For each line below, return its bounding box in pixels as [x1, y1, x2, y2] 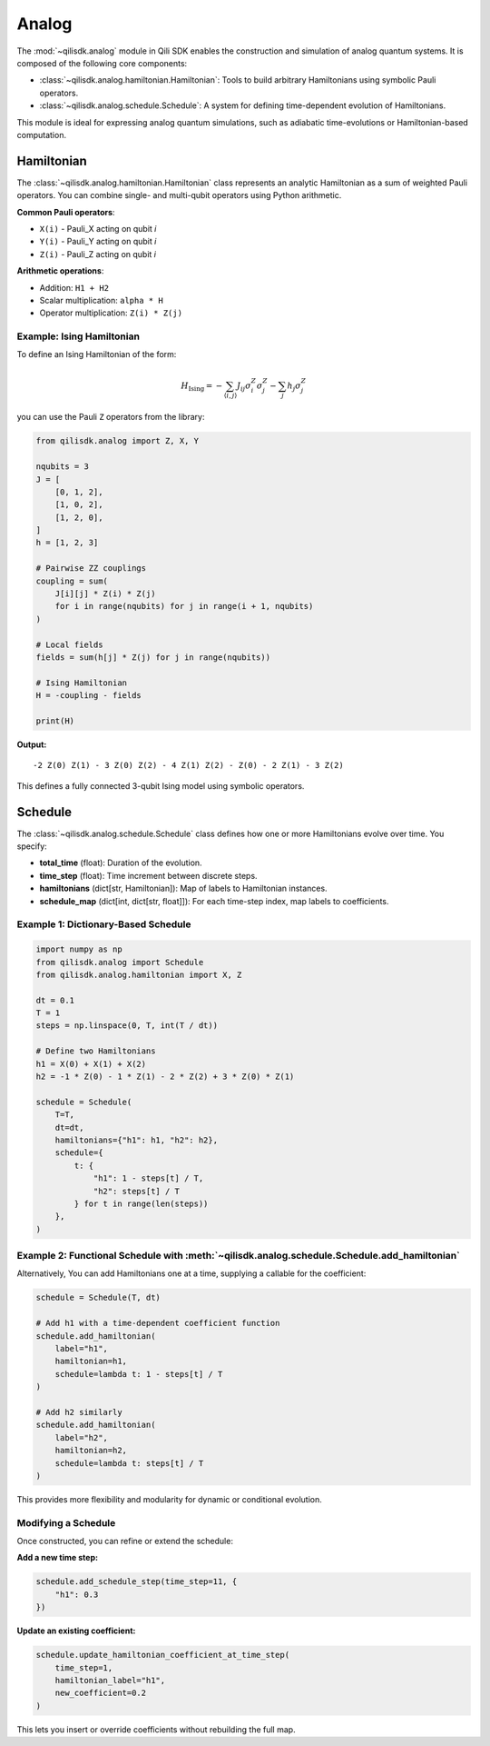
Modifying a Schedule [16, 1516, 116, 1529]
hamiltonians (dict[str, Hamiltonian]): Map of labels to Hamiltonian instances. [39, 883, 328, 894]
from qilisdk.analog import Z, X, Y [35, 436, 200, 446]
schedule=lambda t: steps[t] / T [54, 1458, 204, 1468]
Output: [16, 739, 47, 750]
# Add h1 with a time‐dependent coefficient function [35, 1318, 280, 1329]
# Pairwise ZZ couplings [35, 564, 147, 574]
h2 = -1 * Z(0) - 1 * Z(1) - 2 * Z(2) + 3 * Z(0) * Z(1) [35, 1072, 295, 1082]
